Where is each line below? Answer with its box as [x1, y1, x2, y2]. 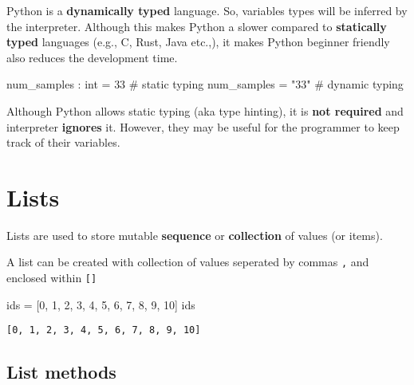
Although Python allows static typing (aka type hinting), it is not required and [6, 102, 404, 119]
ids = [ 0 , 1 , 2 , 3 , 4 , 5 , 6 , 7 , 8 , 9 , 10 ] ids [6, 296, 195, 312]
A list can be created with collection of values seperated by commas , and [6, 253, 369, 270]
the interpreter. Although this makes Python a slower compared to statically [6, 18, 387, 34]
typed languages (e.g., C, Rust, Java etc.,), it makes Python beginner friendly [6, 33, 390, 50]
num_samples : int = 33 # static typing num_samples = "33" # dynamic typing [6, 76, 404, 92]
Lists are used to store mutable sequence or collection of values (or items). [6, 226, 383, 243]
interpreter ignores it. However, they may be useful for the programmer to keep [6, 118, 400, 135]
